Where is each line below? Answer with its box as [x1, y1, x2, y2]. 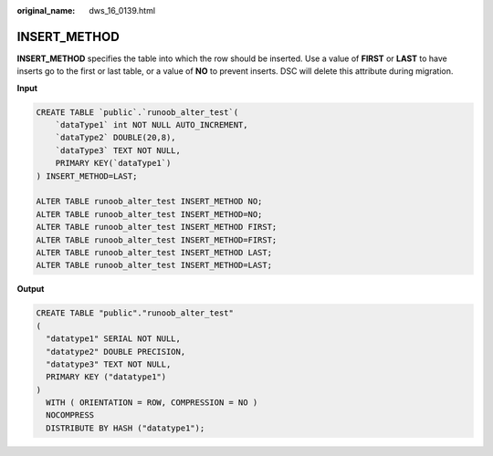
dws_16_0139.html [89, 5, 155, 16]
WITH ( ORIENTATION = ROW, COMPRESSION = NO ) [46, 398, 258, 408]
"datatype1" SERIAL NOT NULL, [46, 334, 182, 344]
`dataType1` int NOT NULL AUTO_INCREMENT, [55, 119, 248, 130]
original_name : [16, 5, 76, 16]
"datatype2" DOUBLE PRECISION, [46, 347, 186, 357]
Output [16, 284, 45, 295]
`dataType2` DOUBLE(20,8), [55, 132, 177, 143]
